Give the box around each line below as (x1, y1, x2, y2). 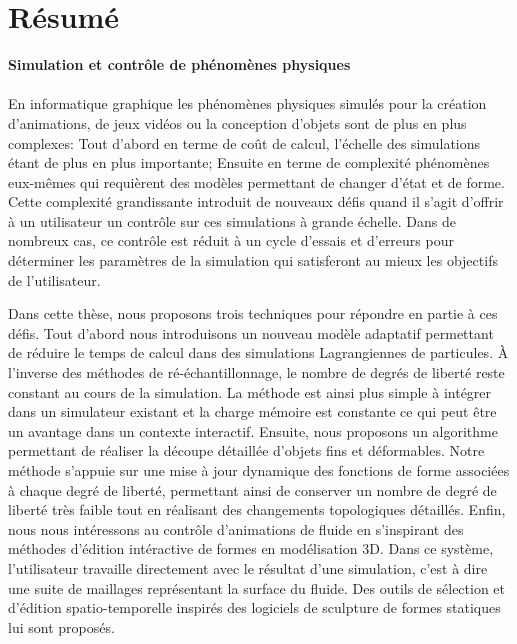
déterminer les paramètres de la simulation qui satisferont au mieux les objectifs (8, 250, 498, 271)
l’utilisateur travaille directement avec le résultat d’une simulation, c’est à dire (8, 557, 488, 578)
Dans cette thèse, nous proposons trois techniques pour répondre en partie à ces (8, 303, 498, 324)
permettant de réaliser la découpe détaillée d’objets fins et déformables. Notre (8, 440, 485, 461)
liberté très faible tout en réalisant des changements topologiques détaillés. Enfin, (8, 499, 506, 520)
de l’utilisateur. (8, 269, 101, 290)
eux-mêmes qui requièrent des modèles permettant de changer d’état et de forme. (8, 171, 505, 192)
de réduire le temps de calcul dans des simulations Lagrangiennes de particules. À (8, 342, 509, 363)
